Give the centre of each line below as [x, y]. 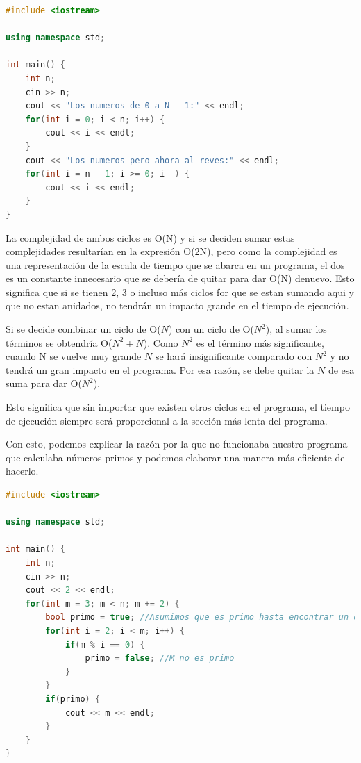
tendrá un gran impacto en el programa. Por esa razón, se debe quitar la [160, 369]
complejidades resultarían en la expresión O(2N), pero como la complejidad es [171, 251]
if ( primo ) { [73, 699]
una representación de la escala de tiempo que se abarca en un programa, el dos [175, 264]
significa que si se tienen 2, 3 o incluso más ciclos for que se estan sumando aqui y [180, 292]
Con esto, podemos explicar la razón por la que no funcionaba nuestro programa [177, 444]
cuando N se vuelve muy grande [74, 356]
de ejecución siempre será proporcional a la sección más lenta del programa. [167, 420]
